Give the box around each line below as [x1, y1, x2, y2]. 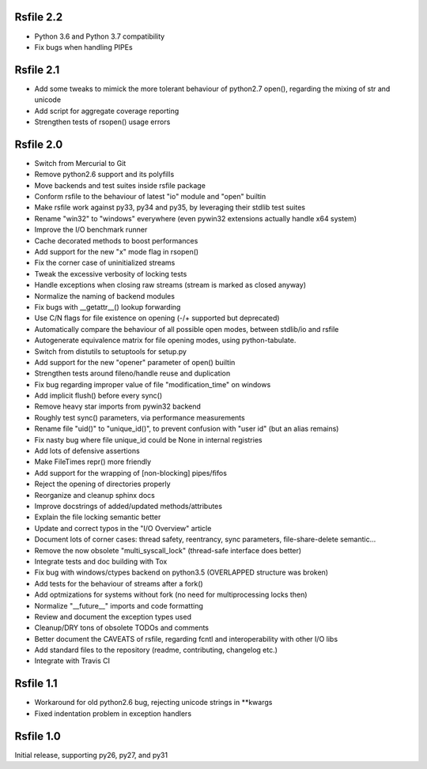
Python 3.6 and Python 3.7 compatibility [34, 32, 165, 41]
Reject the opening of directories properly [34, 479, 171, 489]
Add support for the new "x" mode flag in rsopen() [34, 247, 199, 257]
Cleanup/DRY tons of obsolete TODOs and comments [34, 623, 210, 632]
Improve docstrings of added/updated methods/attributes [34, 502, 223, 511]
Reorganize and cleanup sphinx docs [34, 490, 156, 499]
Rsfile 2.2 [14, 10, 63, 24]
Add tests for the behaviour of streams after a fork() [34, 579, 203, 588]
